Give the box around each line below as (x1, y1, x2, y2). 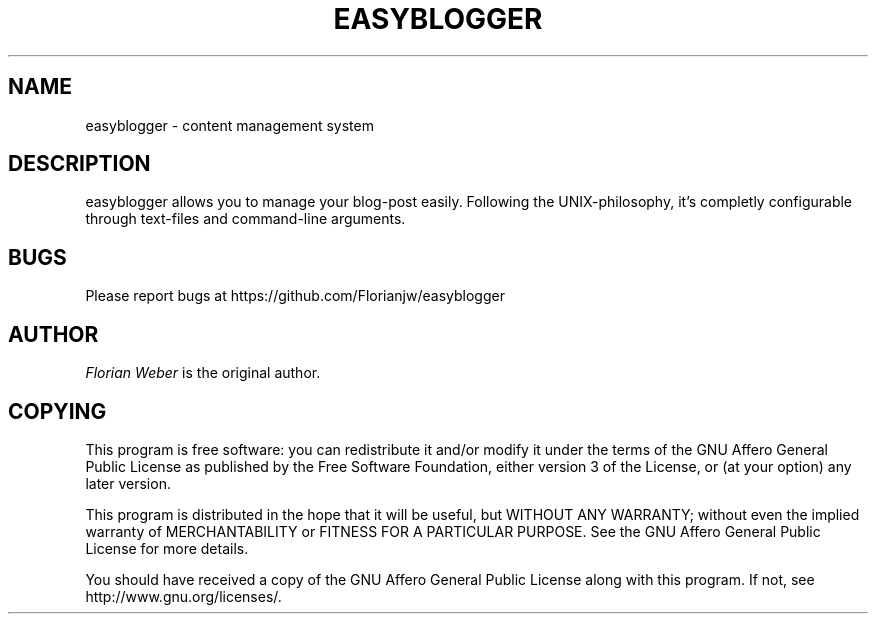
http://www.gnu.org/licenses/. (85, 587, 282, 605)
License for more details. (85, 539, 249, 557)
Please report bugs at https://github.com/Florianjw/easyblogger (85, 287, 505, 305)
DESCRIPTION (8, 151, 151, 177)
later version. (85, 474, 171, 492)
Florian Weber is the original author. (85, 364, 321, 382)
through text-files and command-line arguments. (85, 210, 406, 228)
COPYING (8, 398, 107, 424)
